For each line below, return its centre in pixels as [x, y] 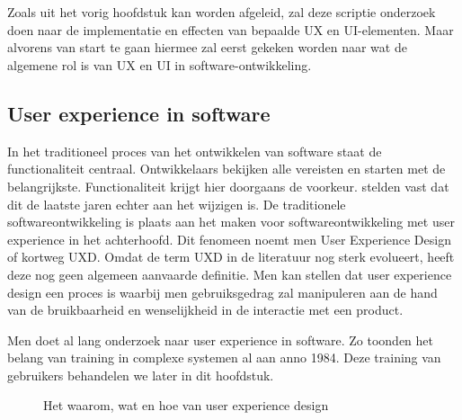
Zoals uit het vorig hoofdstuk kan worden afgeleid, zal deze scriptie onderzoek [222, 12]
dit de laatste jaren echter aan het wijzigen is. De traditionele [177, 204]
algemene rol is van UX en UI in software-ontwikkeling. [160, 64]
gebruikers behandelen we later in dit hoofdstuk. [141, 375]
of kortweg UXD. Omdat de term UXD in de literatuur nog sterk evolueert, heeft [231, 257]
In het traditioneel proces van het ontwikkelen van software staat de [195, 151]
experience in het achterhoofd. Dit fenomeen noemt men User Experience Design [229, 239]
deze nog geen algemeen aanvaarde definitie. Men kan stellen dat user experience [230, 274]
